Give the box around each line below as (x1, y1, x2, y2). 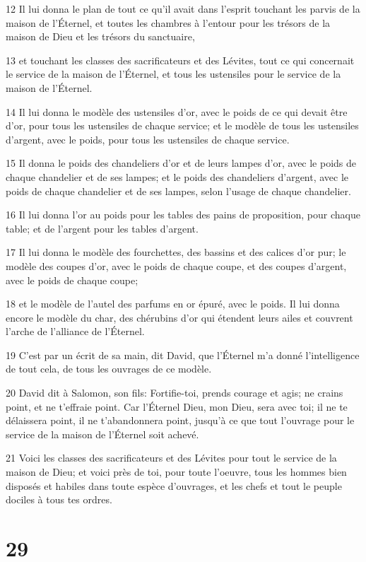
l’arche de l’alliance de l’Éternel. (6, 324, 145, 339)
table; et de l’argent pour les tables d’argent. (6, 221, 199, 235)
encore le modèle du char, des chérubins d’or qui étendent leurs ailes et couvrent (6, 310, 353, 324)
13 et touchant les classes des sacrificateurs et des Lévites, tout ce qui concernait (6, 52, 355, 67)
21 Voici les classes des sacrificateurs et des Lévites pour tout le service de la (6, 450, 337, 465)
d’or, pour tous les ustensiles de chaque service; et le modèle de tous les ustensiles (6, 118, 359, 133)
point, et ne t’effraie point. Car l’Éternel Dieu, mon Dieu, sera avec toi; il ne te (6, 399, 348, 414)
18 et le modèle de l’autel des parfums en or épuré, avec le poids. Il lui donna (6, 296, 340, 311)
